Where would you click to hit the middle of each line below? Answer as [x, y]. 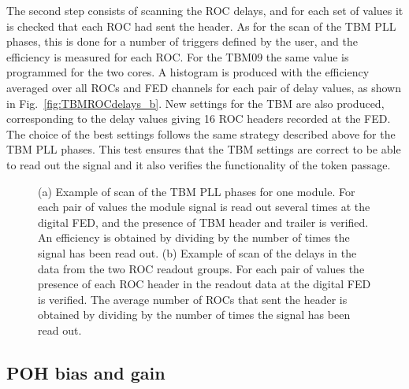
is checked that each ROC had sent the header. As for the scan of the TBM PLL [201, 26]
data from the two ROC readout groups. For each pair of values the [201, 268]
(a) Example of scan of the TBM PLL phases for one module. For [197, 191]
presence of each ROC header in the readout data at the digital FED [204, 284]
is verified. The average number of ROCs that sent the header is [193, 299]
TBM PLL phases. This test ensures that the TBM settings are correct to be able [204, 149]
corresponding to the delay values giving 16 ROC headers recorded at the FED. [199, 119]
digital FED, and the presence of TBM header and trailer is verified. [203, 222]
